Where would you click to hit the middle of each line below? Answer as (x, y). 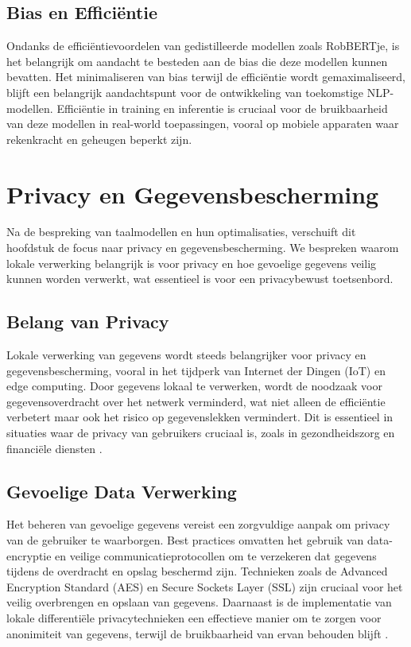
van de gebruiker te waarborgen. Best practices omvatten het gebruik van (185, 540)
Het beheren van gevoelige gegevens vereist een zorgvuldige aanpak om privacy (198, 524)
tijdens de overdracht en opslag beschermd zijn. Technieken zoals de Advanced (197, 571)
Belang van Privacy (88, 322)
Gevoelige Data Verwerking (122, 491)
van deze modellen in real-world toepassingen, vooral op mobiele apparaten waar (203, 124)
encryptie (29, 555)
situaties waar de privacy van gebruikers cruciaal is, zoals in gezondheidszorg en (201, 433)
